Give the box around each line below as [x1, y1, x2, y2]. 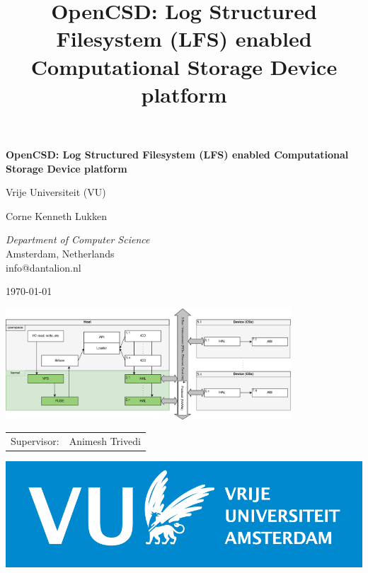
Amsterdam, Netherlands [6, 245, 115, 260]
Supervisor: [11, 433, 59, 448]
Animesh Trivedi [69, 433, 141, 448]
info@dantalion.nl [6, 260, 81, 274]
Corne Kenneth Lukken [6, 208, 107, 223]
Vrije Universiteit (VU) [6, 185, 106, 199]
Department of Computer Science [6, 232, 150, 247]
